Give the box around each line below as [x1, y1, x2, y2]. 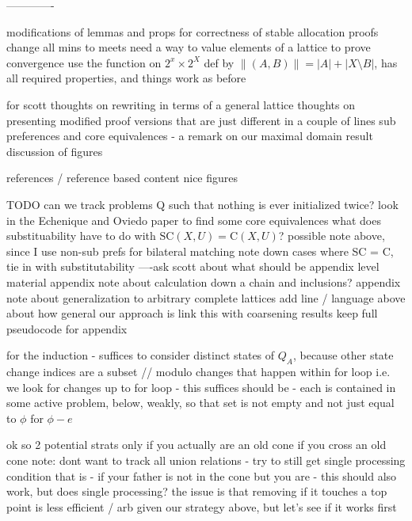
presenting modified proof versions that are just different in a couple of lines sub [6, 112, 396, 128]
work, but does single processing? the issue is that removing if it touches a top [6, 483, 387, 500]
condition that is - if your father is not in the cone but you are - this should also [6, 467, 397, 484]
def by [204, 54, 235, 70]
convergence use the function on [6, 54, 162, 70]
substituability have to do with [6, 227, 156, 244]
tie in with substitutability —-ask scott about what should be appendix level [6, 258, 380, 275]
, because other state [292, 347, 394, 363]
